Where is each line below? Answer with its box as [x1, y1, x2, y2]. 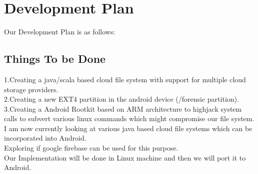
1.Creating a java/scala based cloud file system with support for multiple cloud [4, 74, 246, 84]
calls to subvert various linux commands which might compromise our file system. [4, 113, 254, 124]
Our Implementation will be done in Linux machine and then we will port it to [4, 152, 246, 163]
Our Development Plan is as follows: [4, 26, 115, 37]
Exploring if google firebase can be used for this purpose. [4, 143, 178, 153]
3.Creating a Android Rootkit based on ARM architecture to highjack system [4, 103, 242, 114]
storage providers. [4, 84, 58, 94]
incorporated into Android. [4, 133, 86, 143]
